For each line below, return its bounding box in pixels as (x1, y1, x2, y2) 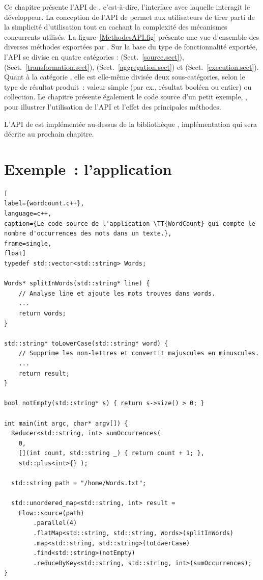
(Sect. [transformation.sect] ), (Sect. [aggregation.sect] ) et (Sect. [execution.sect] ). (4, 61, 259, 72)
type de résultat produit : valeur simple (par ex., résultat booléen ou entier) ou (4, 81, 252, 92)
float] (4, 250, 26, 257)
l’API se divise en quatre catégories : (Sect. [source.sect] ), (4, 51, 184, 62)
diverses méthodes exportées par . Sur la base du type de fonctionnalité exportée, (4, 41, 257, 52)
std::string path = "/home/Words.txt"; (11, 480, 147, 487)
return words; (18, 309, 66, 317)
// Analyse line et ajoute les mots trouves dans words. (18, 289, 216, 297)
